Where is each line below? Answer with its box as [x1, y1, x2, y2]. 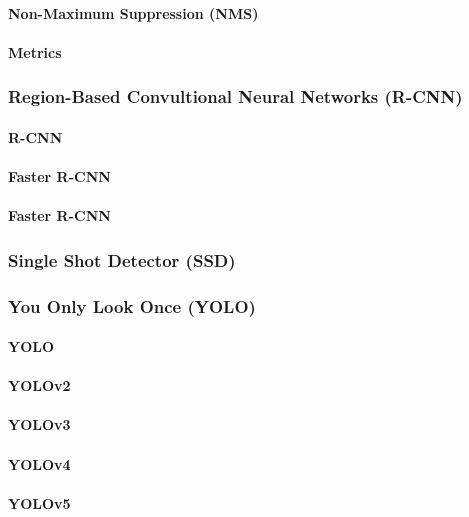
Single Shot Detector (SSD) [8, 247, 236, 272]
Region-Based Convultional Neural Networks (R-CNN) [8, 84, 463, 109]
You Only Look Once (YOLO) [8, 293, 256, 318]
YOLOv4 [8, 453, 71, 474]
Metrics [8, 41, 62, 62]
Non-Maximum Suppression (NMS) [8, 2, 259, 23]
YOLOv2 [8, 375, 71, 396]
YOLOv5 [8, 492, 71, 513]
